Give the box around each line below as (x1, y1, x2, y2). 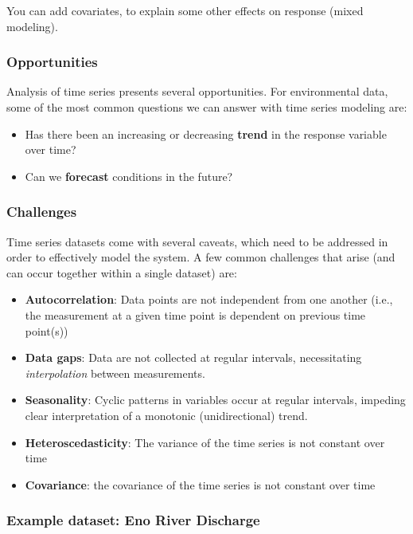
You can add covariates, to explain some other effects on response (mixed (6, 2, 364, 18)
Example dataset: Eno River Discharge (6, 510, 260, 530)
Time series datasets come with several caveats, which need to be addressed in (6, 233, 388, 249)
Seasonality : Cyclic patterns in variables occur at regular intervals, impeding (25, 391, 406, 408)
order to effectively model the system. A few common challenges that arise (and (6, 249, 395, 265)
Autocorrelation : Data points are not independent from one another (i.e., (25, 291, 393, 308)
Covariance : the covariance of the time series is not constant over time (25, 476, 376, 493)
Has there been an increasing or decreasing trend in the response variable (25, 125, 387, 142)
